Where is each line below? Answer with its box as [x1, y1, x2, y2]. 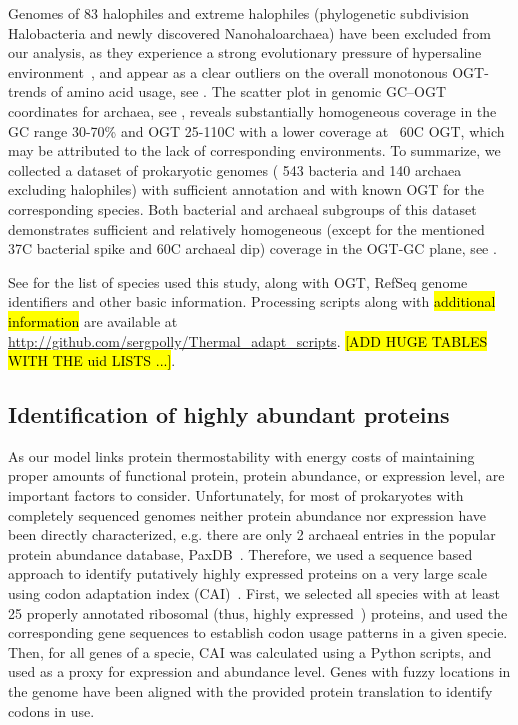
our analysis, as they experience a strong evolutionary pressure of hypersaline [8, 42, 482, 63]
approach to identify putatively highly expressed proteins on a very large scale [8, 563, 487, 584]
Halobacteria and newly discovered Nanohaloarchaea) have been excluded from [8, 22, 491, 43]
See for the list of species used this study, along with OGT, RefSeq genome [8, 271, 468, 292]
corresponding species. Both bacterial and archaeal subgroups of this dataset [8, 198, 477, 219]
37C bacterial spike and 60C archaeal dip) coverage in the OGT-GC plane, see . [8, 238, 497, 259]
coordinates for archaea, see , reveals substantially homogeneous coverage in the [8, 100, 497, 121]
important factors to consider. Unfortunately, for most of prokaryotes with [8, 485, 464, 506]
